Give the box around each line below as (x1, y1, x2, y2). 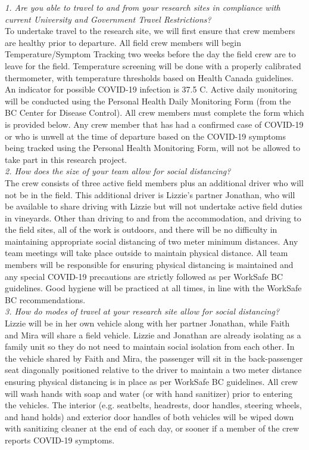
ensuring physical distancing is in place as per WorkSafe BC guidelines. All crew (5, 375, 298, 387)
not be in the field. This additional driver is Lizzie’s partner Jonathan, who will (5, 188, 295, 201)
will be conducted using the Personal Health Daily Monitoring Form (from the (5, 94, 291, 107)
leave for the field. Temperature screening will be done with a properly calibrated (5, 59, 301, 72)
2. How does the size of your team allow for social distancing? (5, 165, 231, 177)
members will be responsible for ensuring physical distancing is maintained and (5, 258, 294, 271)
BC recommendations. (5, 293, 86, 306)
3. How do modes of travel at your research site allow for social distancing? (5, 305, 280, 318)
